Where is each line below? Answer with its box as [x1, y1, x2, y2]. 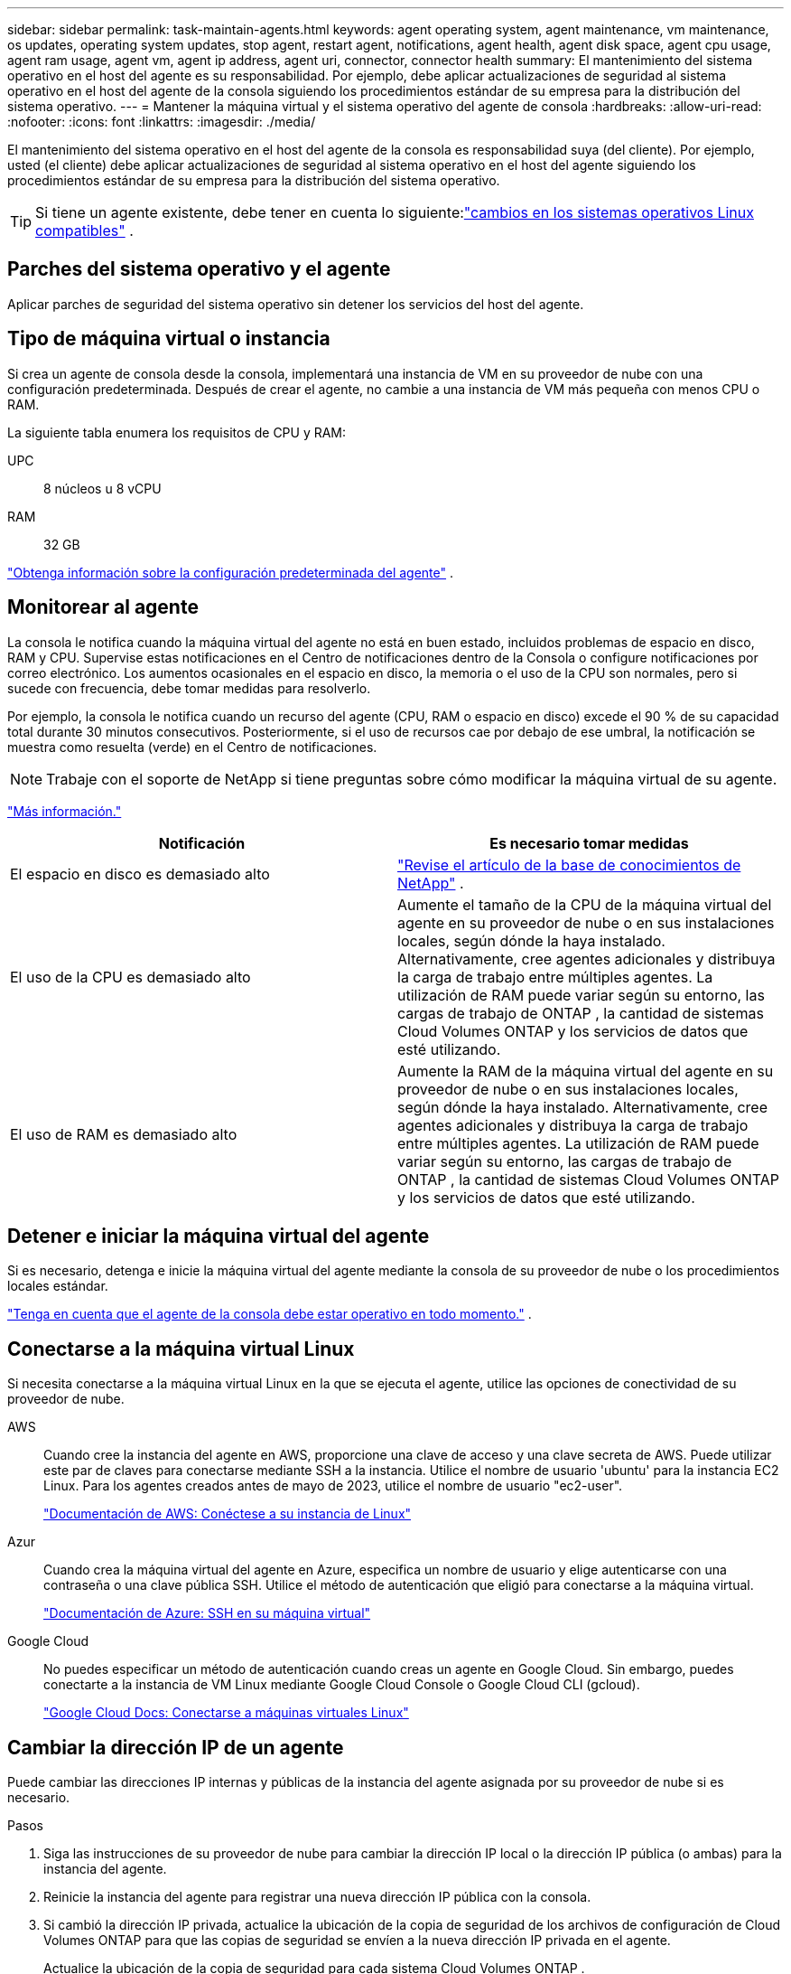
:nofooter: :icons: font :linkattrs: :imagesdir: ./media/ [7, 114, 316, 129]
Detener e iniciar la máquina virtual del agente [7, 1224, 430, 1247]
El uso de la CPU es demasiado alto [10, 967, 251, 986]
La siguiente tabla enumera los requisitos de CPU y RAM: [7, 424, 347, 440]
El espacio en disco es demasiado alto [10, 864, 270, 883]
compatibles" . [35, 221, 134, 240]
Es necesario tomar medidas [489, 833, 689, 852]
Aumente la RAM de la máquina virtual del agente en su [397, 1061, 774, 1080]
